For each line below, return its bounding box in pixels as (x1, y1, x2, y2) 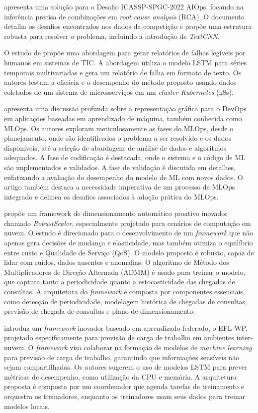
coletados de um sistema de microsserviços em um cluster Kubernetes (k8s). (4, 86, 234, 97)
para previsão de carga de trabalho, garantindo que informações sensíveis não (4, 352, 240, 362)
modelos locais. (4, 401, 50, 411)
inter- (236, 332, 253, 343)
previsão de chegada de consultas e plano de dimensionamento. (4, 306, 195, 316)
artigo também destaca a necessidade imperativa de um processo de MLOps (4, 182, 235, 192)
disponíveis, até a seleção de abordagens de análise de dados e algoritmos (4, 142, 227, 153)
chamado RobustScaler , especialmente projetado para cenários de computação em (4, 217, 251, 228)
